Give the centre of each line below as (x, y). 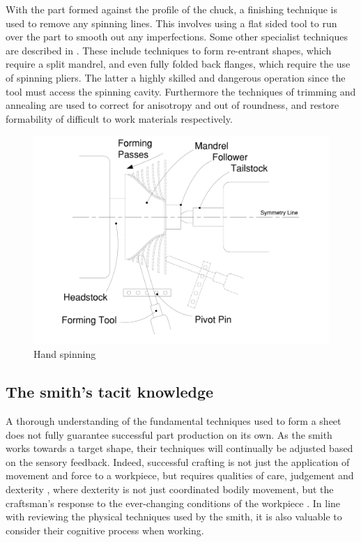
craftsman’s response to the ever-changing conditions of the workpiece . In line (173, 503)
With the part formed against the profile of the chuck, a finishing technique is (171, 9)
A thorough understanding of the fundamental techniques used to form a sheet (174, 421)
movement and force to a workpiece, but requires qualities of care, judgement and (180, 475)
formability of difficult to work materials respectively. (119, 118)
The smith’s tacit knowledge (110, 392)
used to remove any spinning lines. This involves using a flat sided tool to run (171, 23)
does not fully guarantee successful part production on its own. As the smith (169, 434)
